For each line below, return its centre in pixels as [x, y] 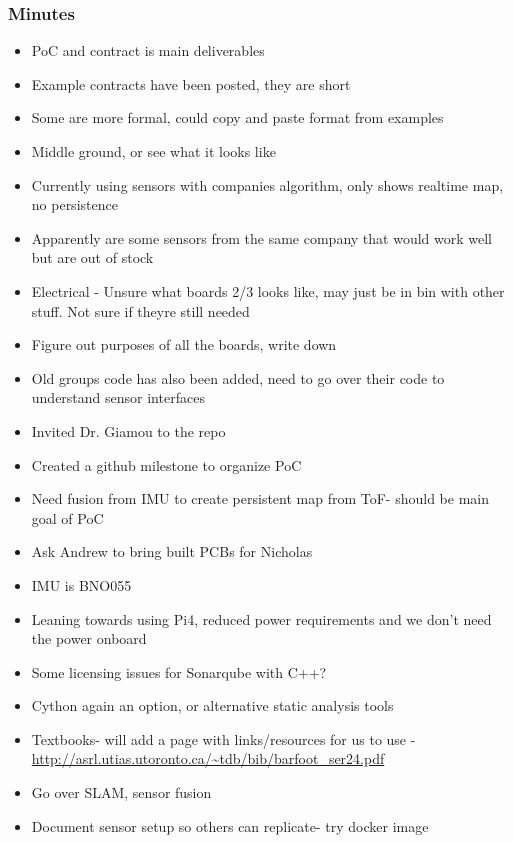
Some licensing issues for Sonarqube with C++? [179, 671]
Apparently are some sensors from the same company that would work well [261, 237]
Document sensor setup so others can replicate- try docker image [230, 825]
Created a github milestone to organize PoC [166, 464]
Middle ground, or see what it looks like [153, 151]
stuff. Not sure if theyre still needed [140, 310]
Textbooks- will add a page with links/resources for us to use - [223, 738]
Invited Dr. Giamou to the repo [128, 430]
